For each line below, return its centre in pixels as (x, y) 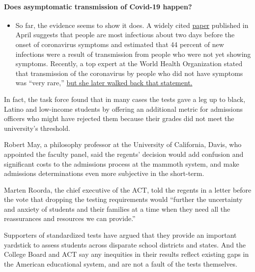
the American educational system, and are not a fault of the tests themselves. (121, 263)
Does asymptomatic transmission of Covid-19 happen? (98, 6)
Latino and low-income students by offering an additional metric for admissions (124, 109)
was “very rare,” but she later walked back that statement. (104, 83)
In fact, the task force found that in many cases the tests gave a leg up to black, (125, 99)
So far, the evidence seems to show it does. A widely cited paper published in (132, 25)
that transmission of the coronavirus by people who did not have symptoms (129, 73)
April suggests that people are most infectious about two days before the (125, 35)
